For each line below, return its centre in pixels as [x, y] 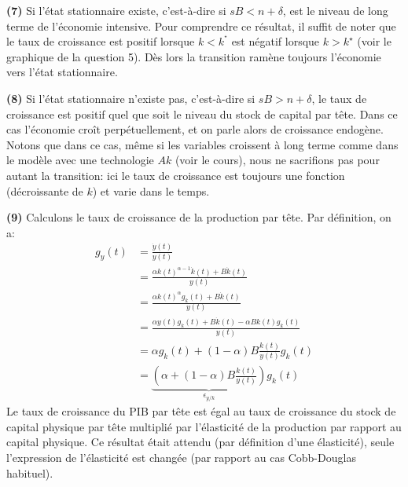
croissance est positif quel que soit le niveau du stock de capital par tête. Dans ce [202, 114]
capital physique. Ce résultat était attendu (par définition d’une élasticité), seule [200, 442]
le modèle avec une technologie [80, 160]
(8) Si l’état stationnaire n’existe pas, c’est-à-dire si [131, 98]
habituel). [30, 472]
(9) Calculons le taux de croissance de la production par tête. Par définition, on [199, 217]
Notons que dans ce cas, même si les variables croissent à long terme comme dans [202, 144]
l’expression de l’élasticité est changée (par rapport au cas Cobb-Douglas [181, 458]
